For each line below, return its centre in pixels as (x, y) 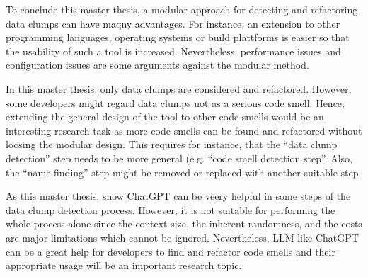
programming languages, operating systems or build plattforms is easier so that (178, 37)
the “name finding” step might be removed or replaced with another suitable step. (184, 172)
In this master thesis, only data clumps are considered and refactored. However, (179, 88)
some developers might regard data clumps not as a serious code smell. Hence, (175, 102)
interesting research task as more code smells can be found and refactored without (184, 130)
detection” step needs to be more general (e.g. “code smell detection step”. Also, (179, 158)
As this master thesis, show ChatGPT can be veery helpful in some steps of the (178, 196)
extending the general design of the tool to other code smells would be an (165, 117)
